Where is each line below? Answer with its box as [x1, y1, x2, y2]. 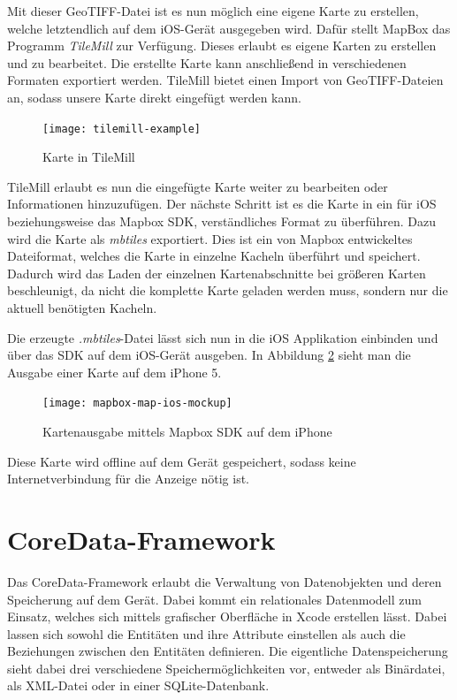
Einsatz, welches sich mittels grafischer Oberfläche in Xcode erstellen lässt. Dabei [7, 607, 447, 626]
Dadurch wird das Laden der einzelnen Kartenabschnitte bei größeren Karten [7, 263, 426, 282]
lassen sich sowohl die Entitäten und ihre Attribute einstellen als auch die [7, 624, 406, 643]
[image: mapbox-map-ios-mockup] [42, 397, 232, 410]
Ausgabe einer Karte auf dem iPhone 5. [7, 362, 222, 381]
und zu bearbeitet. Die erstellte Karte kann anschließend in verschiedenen [7, 53, 407, 72]
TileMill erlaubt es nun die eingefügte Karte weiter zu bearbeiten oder [7, 177, 388, 195]
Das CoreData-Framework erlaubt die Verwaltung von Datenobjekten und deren [7, 572, 442, 590]
